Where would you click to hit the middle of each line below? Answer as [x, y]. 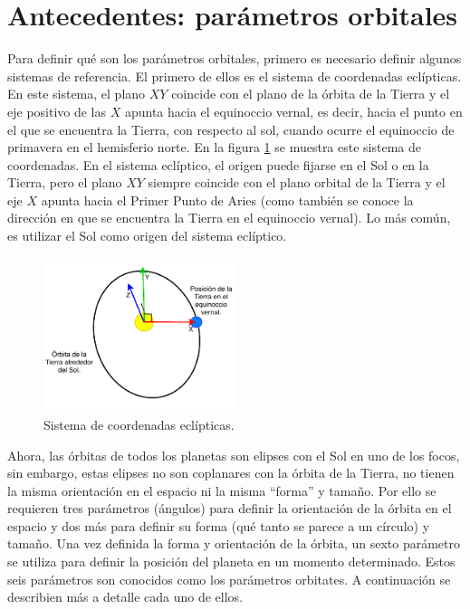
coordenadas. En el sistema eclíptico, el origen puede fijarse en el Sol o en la [218, 164]
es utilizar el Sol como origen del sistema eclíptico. [147, 236]
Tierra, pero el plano [65, 182]
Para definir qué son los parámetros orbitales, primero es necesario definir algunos [235, 58]
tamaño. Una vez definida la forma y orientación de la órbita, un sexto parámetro [234, 543]
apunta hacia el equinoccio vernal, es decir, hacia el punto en [293, 111]
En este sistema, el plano [77, 94]
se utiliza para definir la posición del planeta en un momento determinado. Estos [231, 561]
